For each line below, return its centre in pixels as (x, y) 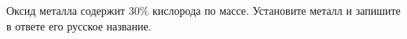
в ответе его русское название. (79, 25)
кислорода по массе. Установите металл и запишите (277, 10)
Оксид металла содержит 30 (73, 10)
